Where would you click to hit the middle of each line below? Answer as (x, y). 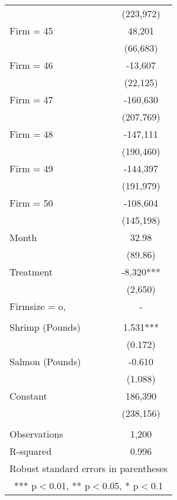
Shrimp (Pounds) (45, 327)
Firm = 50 (31, 203)
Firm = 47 (31, 99)
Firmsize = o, (38, 306)
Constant (28, 396)
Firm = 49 (31, 168)
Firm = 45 (31, 31)
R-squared (31, 451)
